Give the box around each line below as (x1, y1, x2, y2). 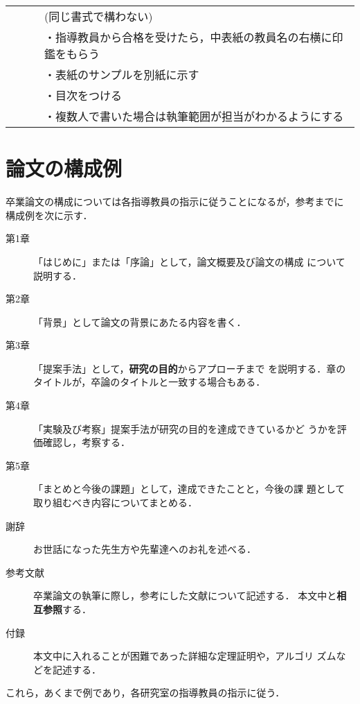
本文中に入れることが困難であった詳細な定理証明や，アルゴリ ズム (33, 649, 336, 663)
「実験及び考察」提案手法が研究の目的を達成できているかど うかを (33, 421, 337, 436)
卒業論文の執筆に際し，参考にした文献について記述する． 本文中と (33, 588, 337, 603)
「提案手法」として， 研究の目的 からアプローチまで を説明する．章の (33, 361, 346, 375)
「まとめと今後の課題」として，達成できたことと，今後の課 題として (33, 481, 345, 496)
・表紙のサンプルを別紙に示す (44, 67, 199, 83)
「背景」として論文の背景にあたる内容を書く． (33, 314, 246, 329)
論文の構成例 (6, 154, 123, 182)
